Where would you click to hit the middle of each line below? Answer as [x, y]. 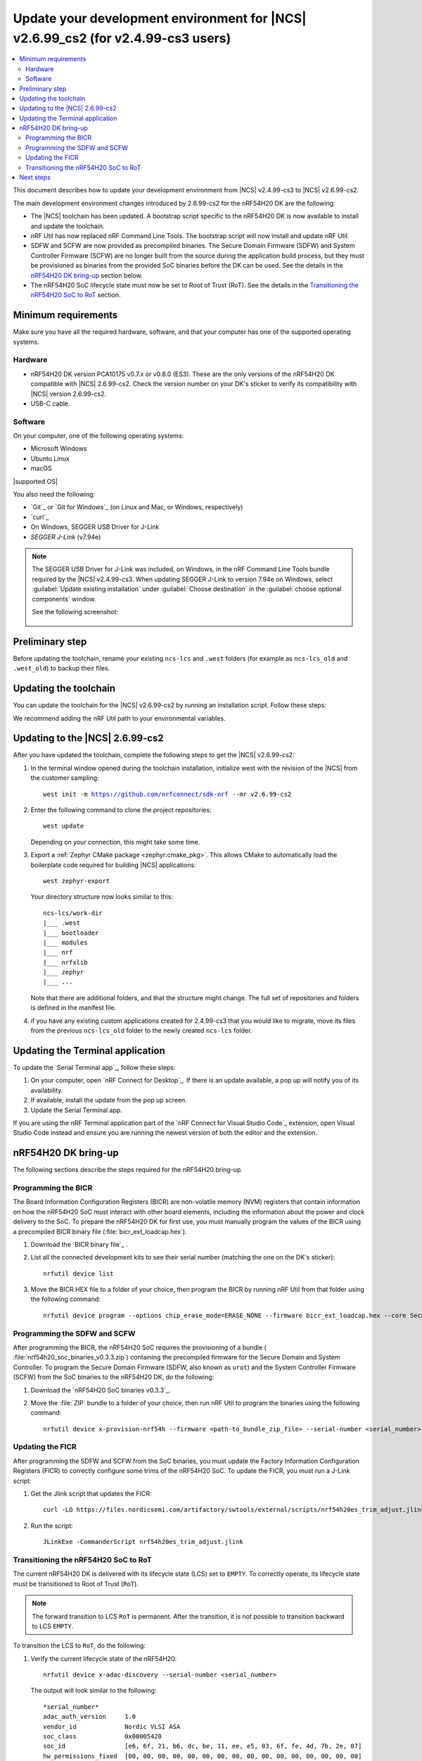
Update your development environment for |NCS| [160, 18]
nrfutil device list [78, 1274]
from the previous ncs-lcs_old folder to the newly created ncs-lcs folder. [141, 1031]
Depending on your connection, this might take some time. [115, 842]
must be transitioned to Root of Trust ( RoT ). [76, 1583]
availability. [47, 1090]
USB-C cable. [50, 403]
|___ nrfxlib [65, 962]
